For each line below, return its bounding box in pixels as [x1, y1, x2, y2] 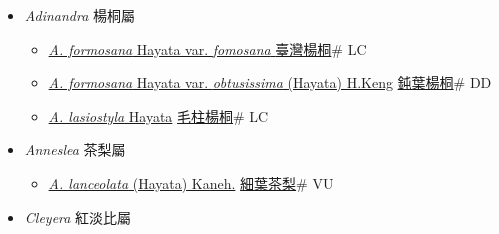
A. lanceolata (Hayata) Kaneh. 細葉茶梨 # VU [48, 172, 334, 193]
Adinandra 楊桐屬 [24, 5, 136, 25]
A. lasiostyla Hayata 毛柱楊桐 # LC [48, 105, 269, 126]
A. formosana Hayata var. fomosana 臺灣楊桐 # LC [48, 38, 367, 59]
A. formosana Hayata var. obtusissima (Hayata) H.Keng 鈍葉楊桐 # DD [48, 72, 492, 93]
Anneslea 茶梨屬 [24, 139, 126, 160]
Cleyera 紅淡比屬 [24, 206, 132, 227]
